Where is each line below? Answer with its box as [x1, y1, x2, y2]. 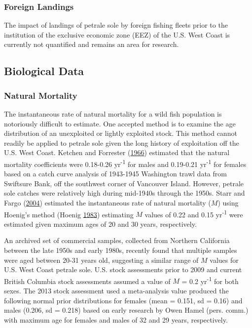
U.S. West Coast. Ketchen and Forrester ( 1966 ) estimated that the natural [4, 147, 230, 158]
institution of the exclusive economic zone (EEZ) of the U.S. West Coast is [4, 29, 230, 40]
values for [210, 254, 239, 265]
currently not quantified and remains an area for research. [4, 39, 179, 49]
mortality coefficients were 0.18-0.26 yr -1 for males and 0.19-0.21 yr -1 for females [4, 157, 247, 169]
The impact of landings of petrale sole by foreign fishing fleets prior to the [4, 20, 228, 30]
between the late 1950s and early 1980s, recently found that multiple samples [4, 245, 237, 255]
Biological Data [4, 63, 84, 79]
